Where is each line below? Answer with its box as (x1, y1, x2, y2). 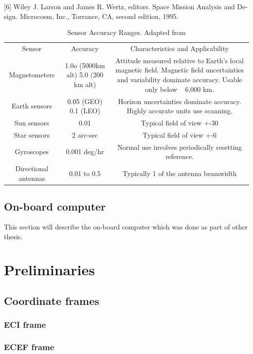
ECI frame (4, 319, 46, 331)
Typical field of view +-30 (141, 117, 218, 127)
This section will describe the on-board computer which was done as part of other (4, 221, 248, 231)
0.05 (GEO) (67, 96, 103, 106)
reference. (165, 151, 194, 161)
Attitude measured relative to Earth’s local (115, 55, 244, 65)
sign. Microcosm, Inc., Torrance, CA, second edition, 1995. (4, 11, 179, 21)
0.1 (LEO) (70, 106, 100, 116)
